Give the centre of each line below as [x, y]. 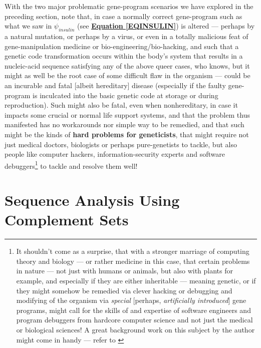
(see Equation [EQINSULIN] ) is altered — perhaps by [166, 26]
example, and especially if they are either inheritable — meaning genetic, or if [136, 281]
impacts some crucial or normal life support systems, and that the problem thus [127, 114]
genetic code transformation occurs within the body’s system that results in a [124, 56]
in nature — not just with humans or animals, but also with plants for [125, 271]
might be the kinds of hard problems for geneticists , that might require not [127, 134]
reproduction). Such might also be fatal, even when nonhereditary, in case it [121, 105]
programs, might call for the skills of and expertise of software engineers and [134, 310]
